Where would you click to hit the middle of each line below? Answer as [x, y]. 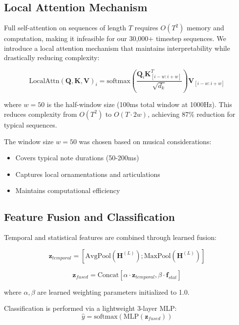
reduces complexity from [41, 114]
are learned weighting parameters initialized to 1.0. [113, 292]
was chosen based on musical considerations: [145, 141]
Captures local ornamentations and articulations [88, 174]
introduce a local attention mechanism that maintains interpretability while [117, 48]
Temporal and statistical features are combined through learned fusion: [110, 237]
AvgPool [98, 256]
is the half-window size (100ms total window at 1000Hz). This [139, 104]
